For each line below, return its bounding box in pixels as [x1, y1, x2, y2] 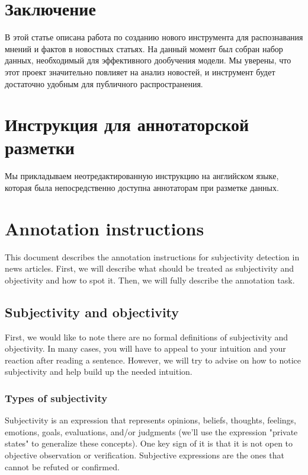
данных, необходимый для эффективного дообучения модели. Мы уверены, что [5, 54, 291, 66]
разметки [5, 135, 75, 160]
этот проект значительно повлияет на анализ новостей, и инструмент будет [5, 65, 275, 78]
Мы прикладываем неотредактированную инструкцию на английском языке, [5, 170, 279, 182]
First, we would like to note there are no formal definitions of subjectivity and [5, 330, 288, 343]
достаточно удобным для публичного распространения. [5, 77, 203, 90]
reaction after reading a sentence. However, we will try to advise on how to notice [5, 353, 301, 366]
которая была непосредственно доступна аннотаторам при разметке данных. [5, 181, 279, 193]
